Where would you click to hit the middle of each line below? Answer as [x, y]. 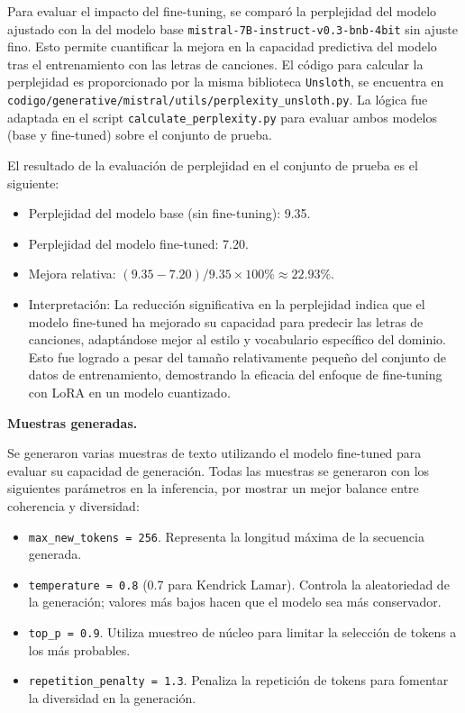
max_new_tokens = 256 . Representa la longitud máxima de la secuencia [226, 536]
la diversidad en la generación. [112, 697]
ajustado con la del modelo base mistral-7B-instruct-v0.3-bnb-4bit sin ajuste [232, 28]
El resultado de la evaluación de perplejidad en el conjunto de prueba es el [213, 165]
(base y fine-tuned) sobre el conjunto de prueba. [140, 135]
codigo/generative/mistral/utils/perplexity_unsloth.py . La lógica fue [218, 100]
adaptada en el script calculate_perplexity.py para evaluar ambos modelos [222, 117]
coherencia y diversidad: [73, 505]
